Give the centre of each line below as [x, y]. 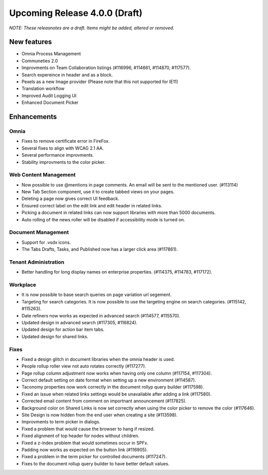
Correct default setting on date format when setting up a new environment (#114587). [109, 380]
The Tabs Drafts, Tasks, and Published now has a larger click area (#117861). [100, 249]
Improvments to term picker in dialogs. [61, 422]
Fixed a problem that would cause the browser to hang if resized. [88, 429]
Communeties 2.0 [40, 61]
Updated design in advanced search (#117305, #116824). [79, 322]
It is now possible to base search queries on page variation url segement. [97, 295]
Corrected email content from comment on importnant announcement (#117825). [104, 401]
